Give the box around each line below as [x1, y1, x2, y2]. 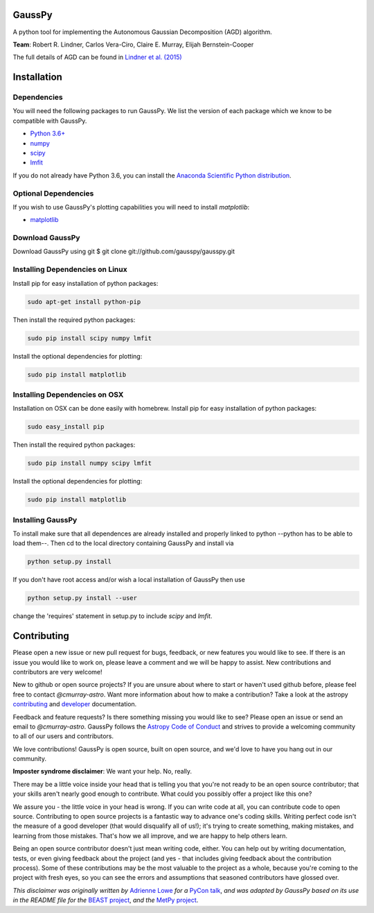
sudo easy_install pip [27, 423, 105, 431]
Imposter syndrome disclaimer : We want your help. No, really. [12, 767, 193, 776]
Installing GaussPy [12, 515, 78, 524]
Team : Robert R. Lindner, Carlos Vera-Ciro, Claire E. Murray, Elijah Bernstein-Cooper [12, 40, 254, 49]
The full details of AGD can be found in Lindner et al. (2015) [12, 53, 183, 62]
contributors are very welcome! [12, 667, 103, 676]
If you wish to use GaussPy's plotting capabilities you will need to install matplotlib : [12, 203, 250, 211]
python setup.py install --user [27, 594, 138, 602]
